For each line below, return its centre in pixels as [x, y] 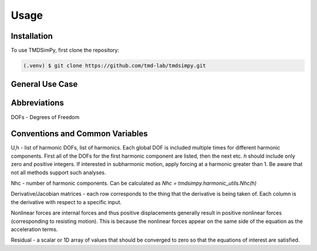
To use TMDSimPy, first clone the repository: [65, 50]
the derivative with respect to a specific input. [66, 202]
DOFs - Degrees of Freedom [45, 117]
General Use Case [44, 84]
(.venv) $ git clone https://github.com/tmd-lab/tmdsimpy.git [114, 66]
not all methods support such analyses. [58, 172]
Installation [32, 36]
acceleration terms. [34, 229]
